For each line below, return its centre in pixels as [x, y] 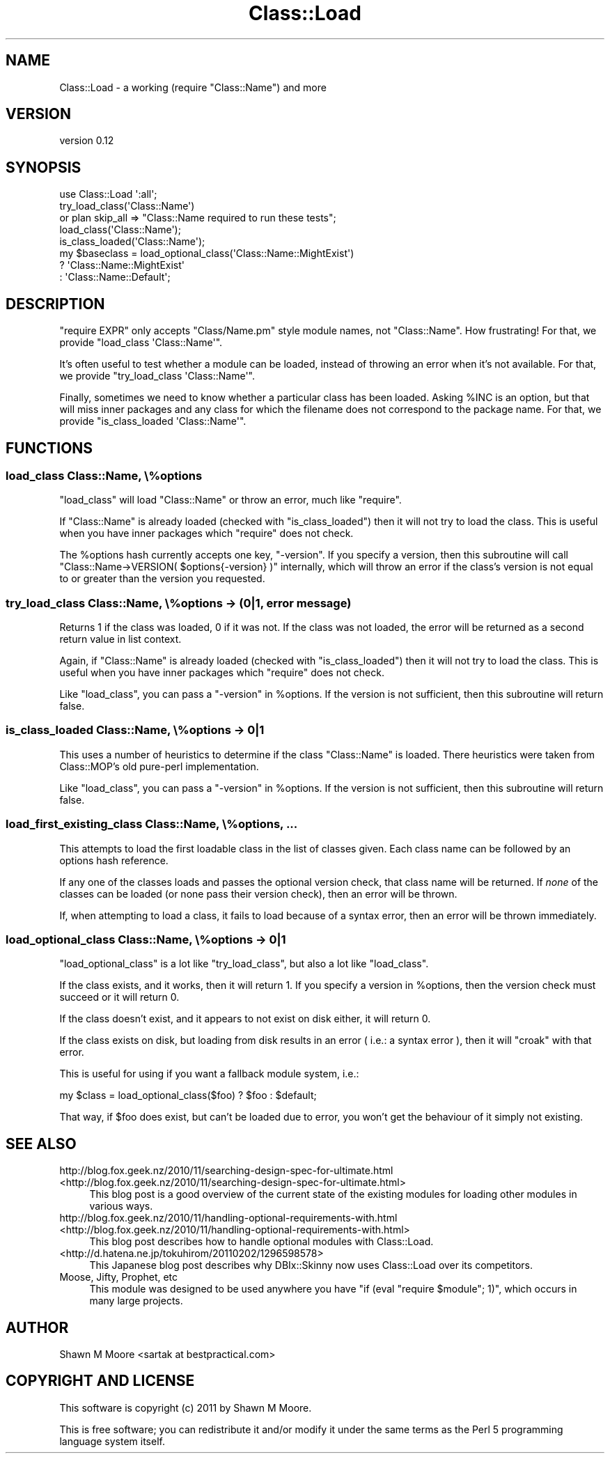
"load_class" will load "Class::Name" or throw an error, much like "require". [230, 500]
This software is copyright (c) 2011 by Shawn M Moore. [186, 1407]
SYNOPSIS [44, 167]
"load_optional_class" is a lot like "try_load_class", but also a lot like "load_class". [244, 964]
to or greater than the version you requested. [162, 579]
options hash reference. [114, 860]
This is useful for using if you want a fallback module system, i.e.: [209, 1074]
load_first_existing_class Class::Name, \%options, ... [152, 824]
